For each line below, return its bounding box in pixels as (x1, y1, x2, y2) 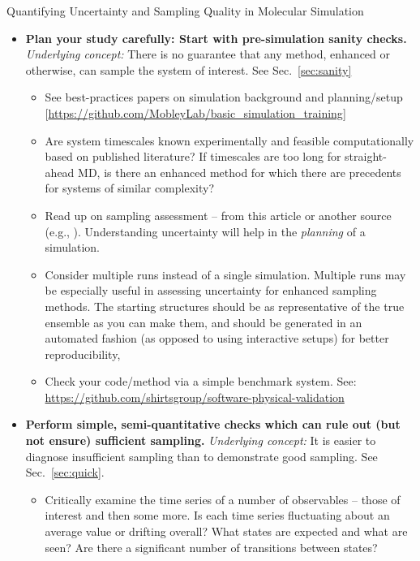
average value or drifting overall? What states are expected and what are (45, 523, 408, 540)
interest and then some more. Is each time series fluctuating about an (45, 507, 390, 524)
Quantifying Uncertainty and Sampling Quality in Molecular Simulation (6, 2, 364, 19)
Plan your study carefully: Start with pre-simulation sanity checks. (25, 29, 407, 46)
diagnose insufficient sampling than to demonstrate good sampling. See (25, 447, 378, 464)
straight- (345, 148, 387, 165)
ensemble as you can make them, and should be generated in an (45, 313, 362, 330)
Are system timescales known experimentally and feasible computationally (45, 132, 414, 149)
